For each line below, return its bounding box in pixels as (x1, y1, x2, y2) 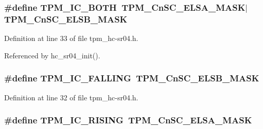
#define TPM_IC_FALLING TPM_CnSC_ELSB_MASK (4, 72, 259, 84)
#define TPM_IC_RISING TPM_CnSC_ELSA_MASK (4, 114, 252, 126)
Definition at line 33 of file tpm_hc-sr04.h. (4, 33, 138, 44)
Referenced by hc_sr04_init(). (4, 50, 100, 60)
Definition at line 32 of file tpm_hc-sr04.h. (4, 92, 138, 102)
